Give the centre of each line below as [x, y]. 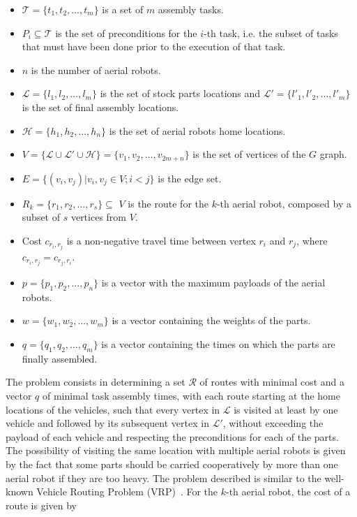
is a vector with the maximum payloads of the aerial [213, 282]
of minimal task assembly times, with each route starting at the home [191, 395]
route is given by [41, 505]
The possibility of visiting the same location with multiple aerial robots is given [176, 450]
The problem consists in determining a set [96, 382]
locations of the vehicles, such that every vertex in [113, 409]
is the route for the [168, 203]
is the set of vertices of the [249, 154]
